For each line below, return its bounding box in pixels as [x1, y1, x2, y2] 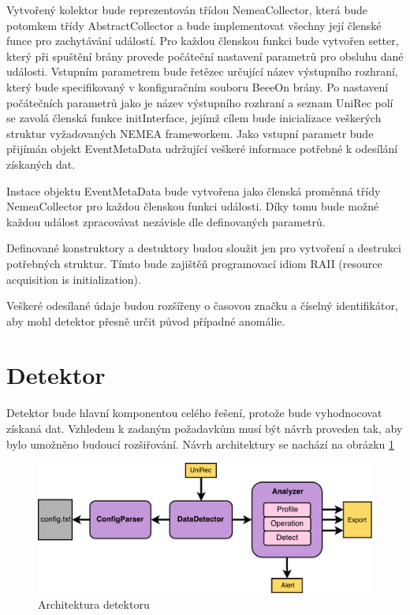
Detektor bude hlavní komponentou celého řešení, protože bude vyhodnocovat [6, 404, 382, 421]
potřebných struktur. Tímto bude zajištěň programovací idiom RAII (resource [6, 255, 382, 271]
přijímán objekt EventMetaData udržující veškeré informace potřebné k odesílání [6, 140, 398, 157]
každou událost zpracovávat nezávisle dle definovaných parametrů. [6, 213, 326, 229]
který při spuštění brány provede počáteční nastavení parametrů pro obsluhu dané [6, 47, 404, 64]
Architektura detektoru [38, 596, 150, 613]
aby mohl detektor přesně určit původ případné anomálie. [6, 312, 285, 329]
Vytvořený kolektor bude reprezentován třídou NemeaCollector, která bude [6, 2, 368, 17]
